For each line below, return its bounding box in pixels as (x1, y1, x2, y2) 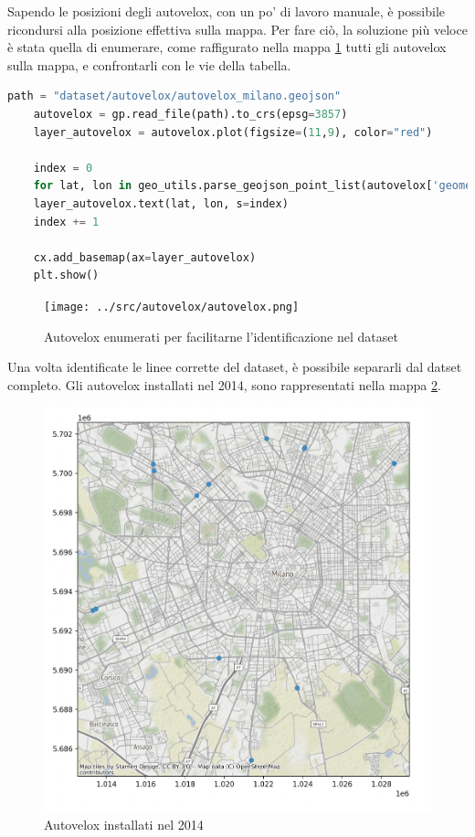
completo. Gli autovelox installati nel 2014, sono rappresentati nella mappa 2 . (7, 375, 441, 394)
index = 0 (33, 161, 93, 175)
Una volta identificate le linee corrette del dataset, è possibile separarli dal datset (7, 357, 462, 376)
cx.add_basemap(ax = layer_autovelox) (33, 250, 257, 264)
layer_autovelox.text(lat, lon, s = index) (33, 196, 289, 210)
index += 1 (33, 215, 100, 228)
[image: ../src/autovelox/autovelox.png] (44, 300, 300, 313)
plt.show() (33, 269, 100, 282)
